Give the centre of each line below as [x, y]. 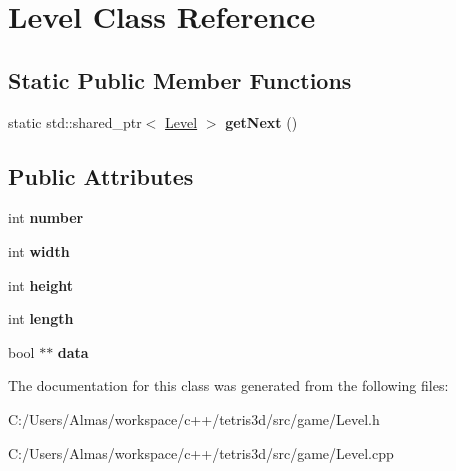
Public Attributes [101, 175]
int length [41, 318]
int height [41, 284]
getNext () [261, 121]
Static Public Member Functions [180, 79]
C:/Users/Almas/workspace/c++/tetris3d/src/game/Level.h [194, 418]
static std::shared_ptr [75, 121]
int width [39, 250]
